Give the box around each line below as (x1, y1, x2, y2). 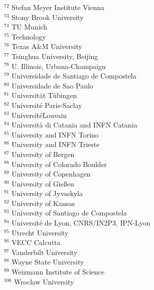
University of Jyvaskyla (11, 188, 83, 198)
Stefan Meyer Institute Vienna (11, 2, 105, 12)
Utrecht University (11, 227, 68, 237)
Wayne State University (11, 256, 84, 267)
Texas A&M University (11, 41, 82, 51)
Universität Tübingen (11, 90, 77, 100)
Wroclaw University (14, 276, 74, 286)
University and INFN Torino (11, 129, 99, 139)
